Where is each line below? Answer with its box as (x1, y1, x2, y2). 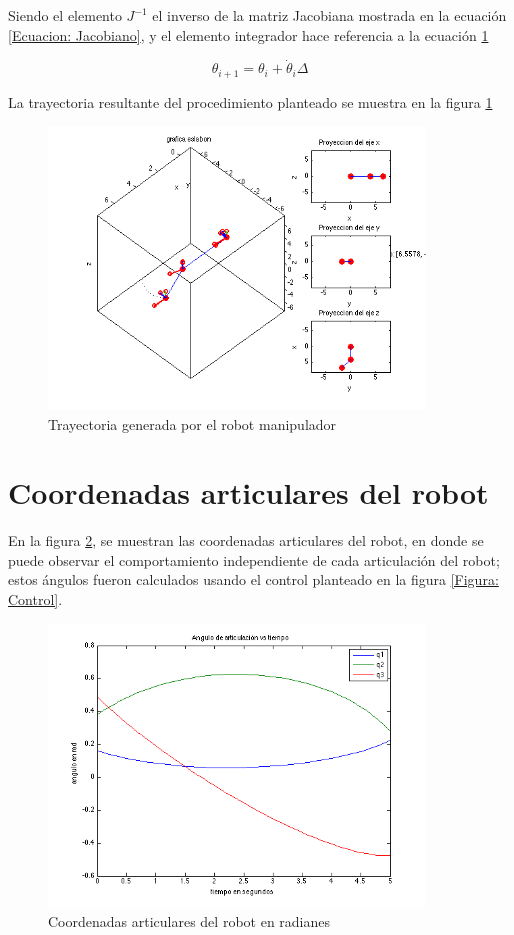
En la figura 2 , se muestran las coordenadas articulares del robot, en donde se (8, 530, 484, 551)
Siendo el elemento (8, 5, 122, 25)
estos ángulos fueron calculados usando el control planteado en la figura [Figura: (8, 569, 499, 590)
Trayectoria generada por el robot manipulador (48, 413, 337, 434)
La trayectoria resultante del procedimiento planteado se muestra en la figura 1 (8, 91, 493, 112)
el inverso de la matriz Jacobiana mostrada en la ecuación (152, 5, 507, 25)
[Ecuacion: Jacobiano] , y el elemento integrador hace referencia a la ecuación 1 (8, 24, 489, 45)
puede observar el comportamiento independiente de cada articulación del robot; (8, 549, 500, 570)
